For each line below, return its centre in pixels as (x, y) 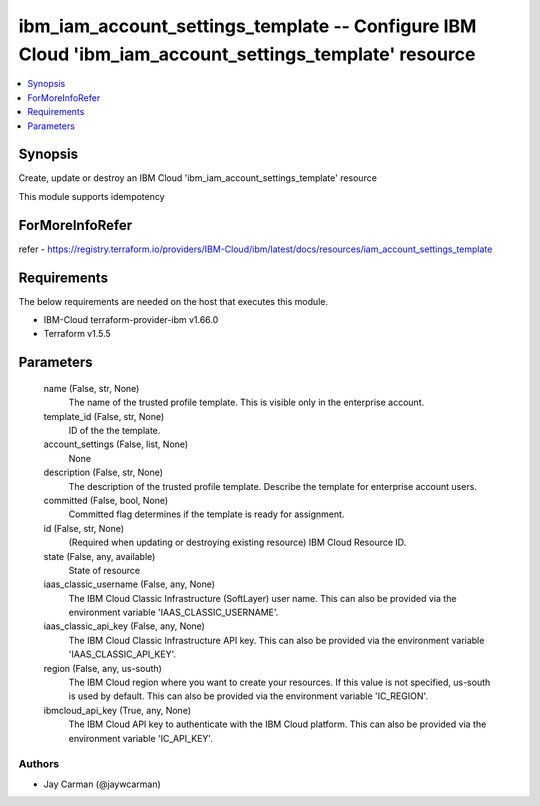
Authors (39, 764)
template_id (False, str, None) (104, 416)
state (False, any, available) (99, 556)
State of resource (104, 570)
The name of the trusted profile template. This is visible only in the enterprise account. (246, 402)
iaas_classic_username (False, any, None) (129, 584)
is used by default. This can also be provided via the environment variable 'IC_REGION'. (248, 696)
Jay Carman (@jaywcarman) (102, 784)
